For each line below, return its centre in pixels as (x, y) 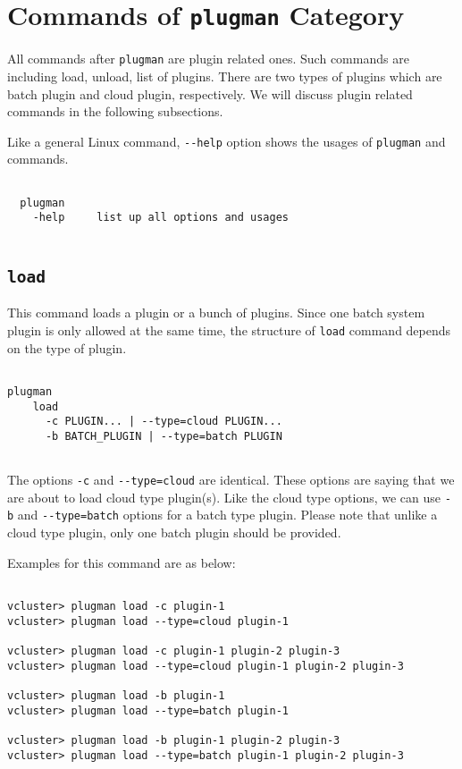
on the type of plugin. (67, 347)
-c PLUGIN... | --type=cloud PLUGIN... (164, 422)
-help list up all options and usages (160, 218)
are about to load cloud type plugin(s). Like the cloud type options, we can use (224, 497)
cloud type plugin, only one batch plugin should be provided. (174, 532)
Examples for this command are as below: (122, 562)
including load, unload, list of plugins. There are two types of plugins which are (225, 76)
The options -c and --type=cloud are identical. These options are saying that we (231, 480)
